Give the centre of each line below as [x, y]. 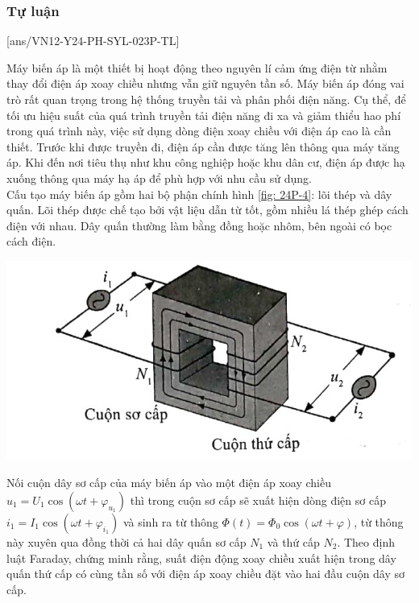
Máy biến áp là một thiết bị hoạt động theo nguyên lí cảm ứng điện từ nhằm [197, 67]
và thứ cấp [293, 542]
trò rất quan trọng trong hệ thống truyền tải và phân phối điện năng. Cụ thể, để [206, 99]
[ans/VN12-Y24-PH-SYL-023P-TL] [93, 41]
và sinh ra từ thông [170, 522]
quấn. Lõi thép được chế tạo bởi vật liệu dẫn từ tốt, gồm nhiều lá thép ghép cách [207, 210]
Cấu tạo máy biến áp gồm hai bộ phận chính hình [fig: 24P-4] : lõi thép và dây [199, 194]
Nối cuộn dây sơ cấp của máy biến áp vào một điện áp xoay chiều [169, 483]
